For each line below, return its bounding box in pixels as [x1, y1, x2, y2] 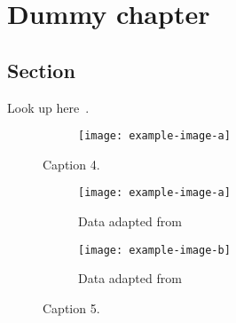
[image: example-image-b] [78, 243, 231, 256]
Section [7, 56, 75, 83]
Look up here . [7, 98, 90, 116]
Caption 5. [43, 298, 100, 317]
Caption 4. [43, 154, 100, 173]
